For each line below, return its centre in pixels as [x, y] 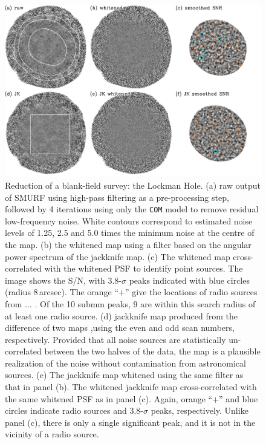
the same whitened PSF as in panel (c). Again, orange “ [109, 398]
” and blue [238, 398]
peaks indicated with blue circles [189, 280]
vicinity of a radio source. [52, 434]
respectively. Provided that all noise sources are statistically [115, 339]
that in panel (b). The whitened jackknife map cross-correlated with [131, 387]
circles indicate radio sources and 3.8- [74, 410]
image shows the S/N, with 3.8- [63, 280]
